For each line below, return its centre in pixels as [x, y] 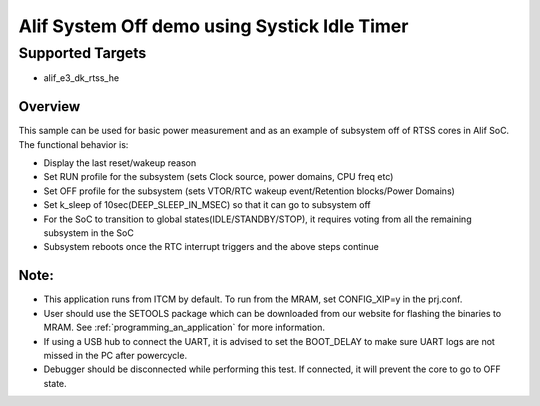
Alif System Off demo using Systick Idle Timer [213, 26]
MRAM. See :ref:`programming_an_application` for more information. [184, 327]
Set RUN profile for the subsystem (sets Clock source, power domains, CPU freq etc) [218, 177]
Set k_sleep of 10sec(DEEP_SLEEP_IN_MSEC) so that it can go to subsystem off [207, 205]
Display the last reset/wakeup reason [120, 163]
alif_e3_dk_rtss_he [81, 78]
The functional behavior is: [73, 144]
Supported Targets [82, 53]
